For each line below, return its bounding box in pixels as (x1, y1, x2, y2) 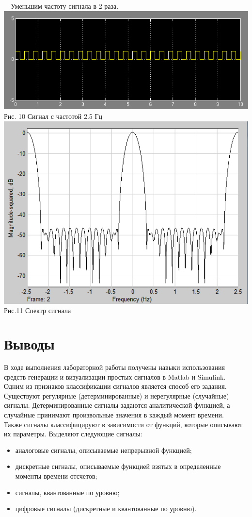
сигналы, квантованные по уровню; (15, 487, 120, 497)
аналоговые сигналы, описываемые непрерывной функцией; (15, 445, 192, 455)
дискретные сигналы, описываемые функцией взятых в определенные (15, 461, 221, 471)
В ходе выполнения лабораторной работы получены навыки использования (4, 362, 225, 372)
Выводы (4, 334, 55, 354)
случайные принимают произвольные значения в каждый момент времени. (4, 410, 224, 419)
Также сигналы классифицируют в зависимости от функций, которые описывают (4, 419, 243, 429)
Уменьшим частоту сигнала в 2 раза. (10, 1, 119, 11)
